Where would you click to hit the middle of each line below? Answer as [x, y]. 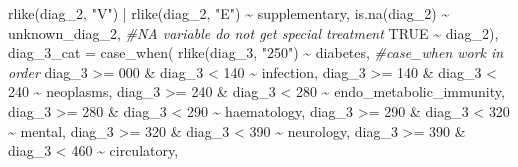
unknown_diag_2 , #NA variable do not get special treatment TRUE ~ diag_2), [253, 32]
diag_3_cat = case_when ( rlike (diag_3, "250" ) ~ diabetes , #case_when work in [256, 52]
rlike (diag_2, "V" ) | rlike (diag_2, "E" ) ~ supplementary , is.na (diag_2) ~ [229, 13]
